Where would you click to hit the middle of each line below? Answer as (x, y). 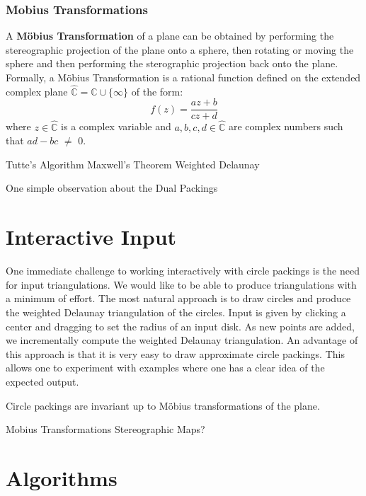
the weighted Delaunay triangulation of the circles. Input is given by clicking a (176, 312)
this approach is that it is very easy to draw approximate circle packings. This (175, 353)
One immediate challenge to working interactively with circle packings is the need (183, 271)
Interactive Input (91, 237)
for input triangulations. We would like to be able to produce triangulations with (181, 284)
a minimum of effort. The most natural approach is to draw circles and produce (178, 298)
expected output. (42, 381)
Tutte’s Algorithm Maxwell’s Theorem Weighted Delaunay (133, 164)
